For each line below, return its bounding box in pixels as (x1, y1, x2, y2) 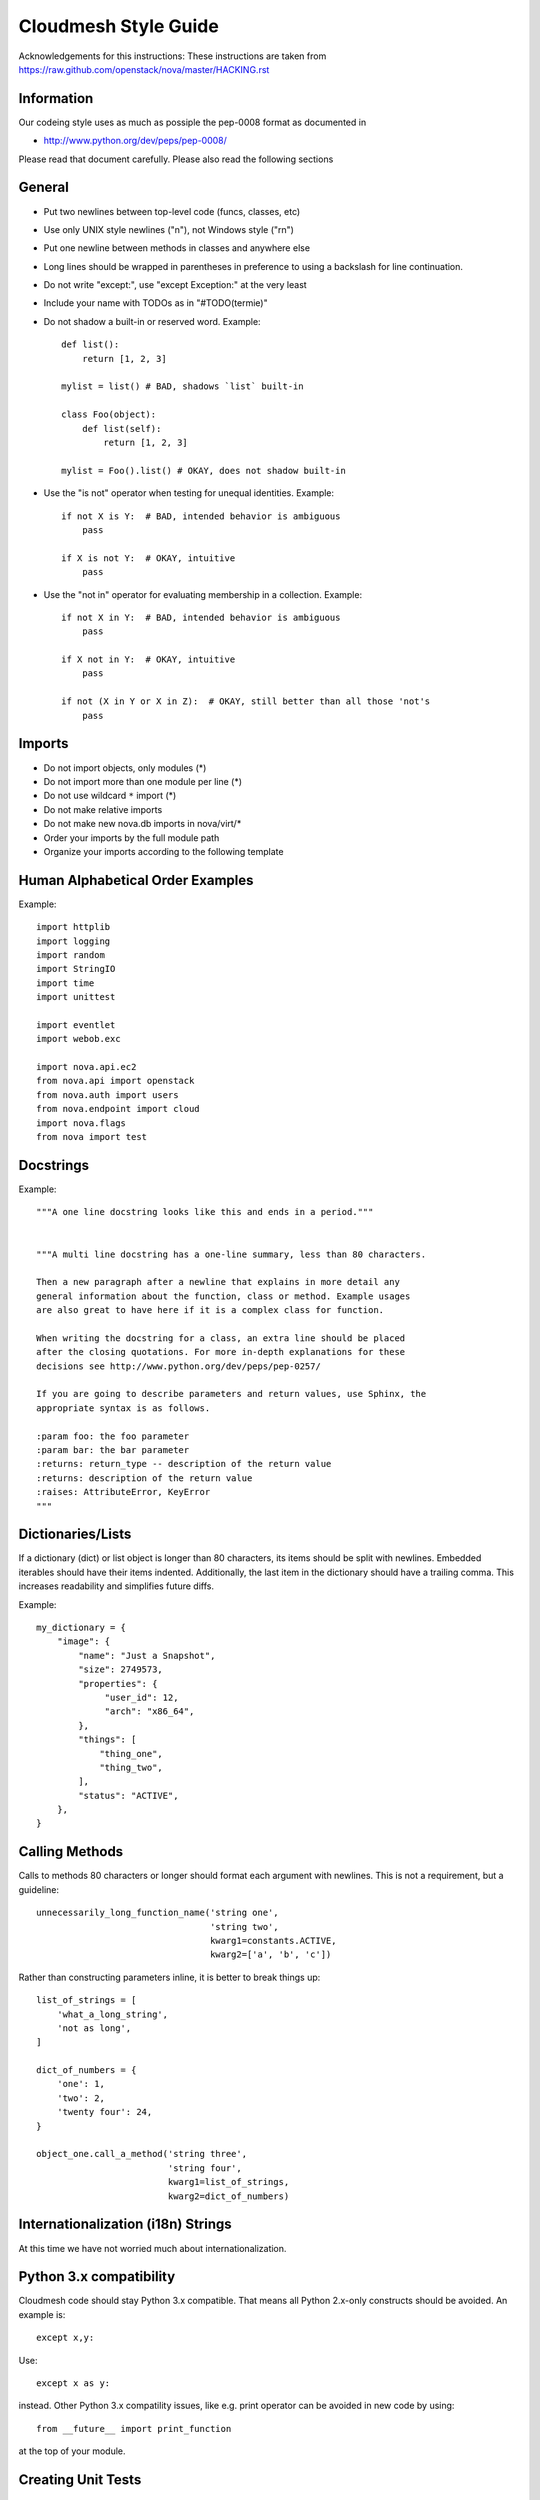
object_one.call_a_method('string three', (36, 2148, 248, 2160)
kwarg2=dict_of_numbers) (167, 2190, 290, 2202)
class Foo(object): (61, 409, 157, 420)
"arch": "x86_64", (104, 1706, 195, 1717)
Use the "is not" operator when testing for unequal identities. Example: (43, 487, 335, 499)
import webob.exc (36, 1033, 121, 1045)
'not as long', (56, 2022, 132, 2034)
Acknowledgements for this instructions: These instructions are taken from (18, 50, 327, 62)
